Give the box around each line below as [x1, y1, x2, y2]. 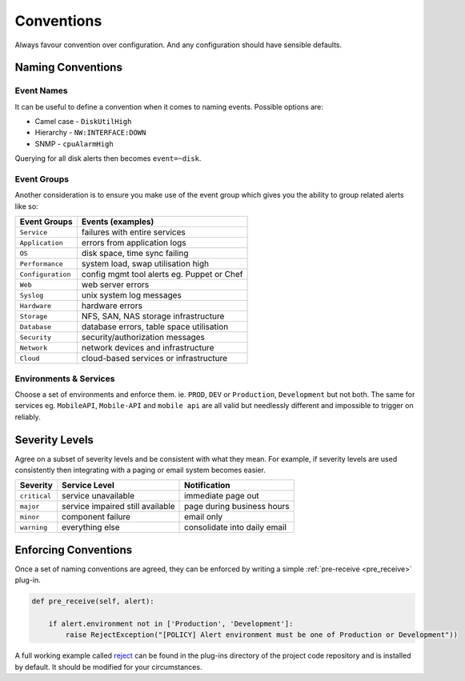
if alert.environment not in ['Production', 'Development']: [48, 619, 294, 628]
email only [184, 511, 223, 523]
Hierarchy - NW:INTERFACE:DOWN [34, 128, 146, 138]
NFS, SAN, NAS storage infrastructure [81, 310, 225, 322]
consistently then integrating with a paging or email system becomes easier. [14, 465, 266, 475]
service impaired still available [61, 501, 175, 512]
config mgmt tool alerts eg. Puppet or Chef [81, 269, 243, 280]
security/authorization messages [81, 332, 206, 343]
